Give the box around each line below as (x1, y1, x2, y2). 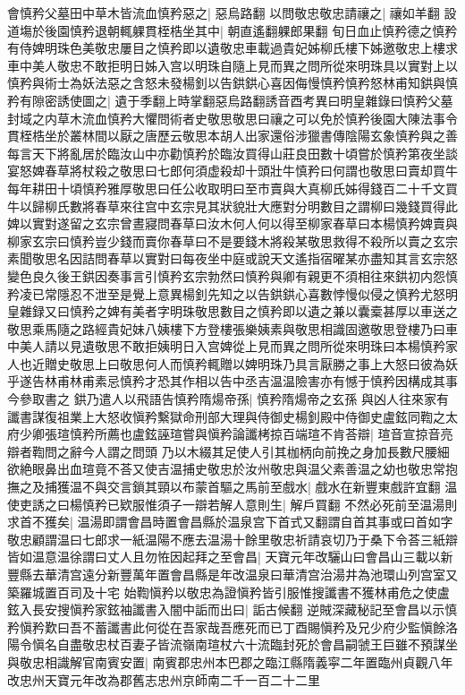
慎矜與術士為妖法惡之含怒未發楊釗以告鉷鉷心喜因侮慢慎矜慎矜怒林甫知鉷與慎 (7, 73, 458, 92)
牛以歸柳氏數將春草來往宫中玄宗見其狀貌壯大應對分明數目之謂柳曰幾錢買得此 (7, 196, 458, 215)
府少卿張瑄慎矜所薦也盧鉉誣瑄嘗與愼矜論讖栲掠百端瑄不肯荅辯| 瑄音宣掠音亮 (7, 425, 453, 443)
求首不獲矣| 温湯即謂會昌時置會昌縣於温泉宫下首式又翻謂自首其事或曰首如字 (7, 512, 453, 531)
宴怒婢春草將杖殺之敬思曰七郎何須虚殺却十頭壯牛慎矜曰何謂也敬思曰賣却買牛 (7, 161, 458, 180)
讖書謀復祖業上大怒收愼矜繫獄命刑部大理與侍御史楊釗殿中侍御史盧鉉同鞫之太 (7, 407, 458, 425)
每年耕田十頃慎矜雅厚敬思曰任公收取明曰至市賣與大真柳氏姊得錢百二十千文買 (7, 178, 458, 197)
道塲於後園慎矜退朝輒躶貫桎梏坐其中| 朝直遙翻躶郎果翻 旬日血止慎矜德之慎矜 (7, 21, 458, 39)
